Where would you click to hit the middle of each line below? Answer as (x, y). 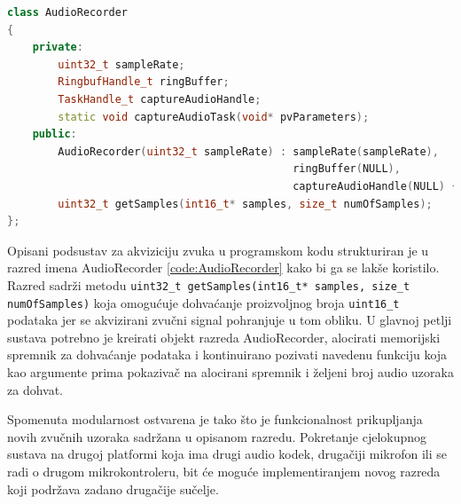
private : (58, 47)
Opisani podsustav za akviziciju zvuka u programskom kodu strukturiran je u (218, 250)
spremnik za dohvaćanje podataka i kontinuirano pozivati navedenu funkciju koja (227, 354)
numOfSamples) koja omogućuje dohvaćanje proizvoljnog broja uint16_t (203, 302)
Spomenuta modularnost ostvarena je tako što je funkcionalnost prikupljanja (215, 419)
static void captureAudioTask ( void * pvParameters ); (214, 117)
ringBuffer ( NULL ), (347, 169)
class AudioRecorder (68, 12)
